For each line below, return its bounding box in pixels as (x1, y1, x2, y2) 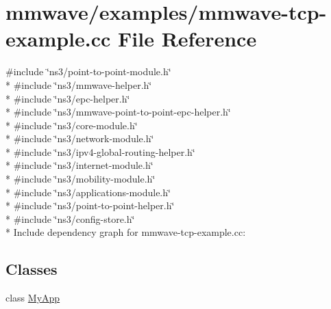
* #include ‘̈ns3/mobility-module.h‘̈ (5, 172, 156, 186)
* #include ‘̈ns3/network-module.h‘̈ (5, 131, 154, 146)
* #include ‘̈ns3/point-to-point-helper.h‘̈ (5, 198, 175, 213)
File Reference (118, 25, 257, 53)
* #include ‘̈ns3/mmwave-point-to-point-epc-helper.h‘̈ (5, 105, 231, 119)
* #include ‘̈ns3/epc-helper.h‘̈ (5, 91, 130, 105)
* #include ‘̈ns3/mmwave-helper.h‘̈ (5, 77, 152, 92)
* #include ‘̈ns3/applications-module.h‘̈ (5, 185, 171, 199)
